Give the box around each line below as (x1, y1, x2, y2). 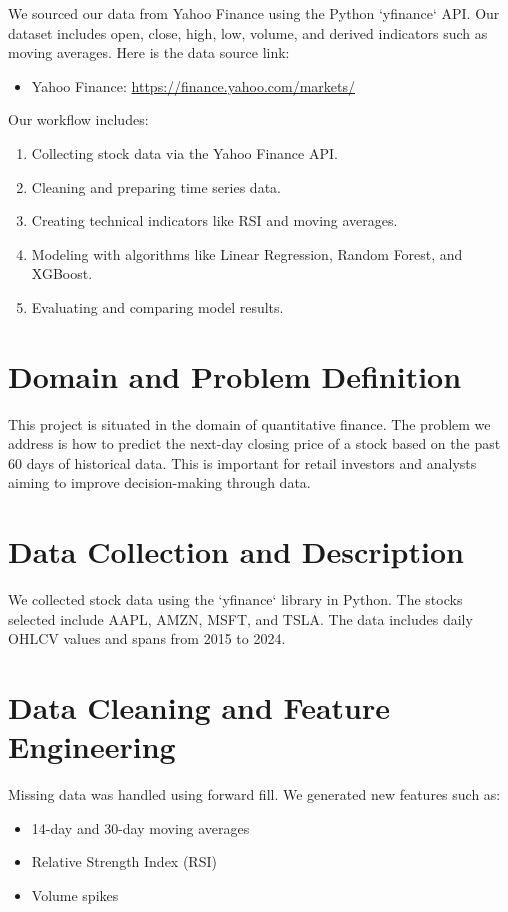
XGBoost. (31, 263, 93, 284)
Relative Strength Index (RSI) (31, 851, 217, 872)
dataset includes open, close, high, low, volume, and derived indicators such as (8, 22, 488, 43)
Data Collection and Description (8, 531, 464, 572)
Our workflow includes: (8, 109, 149, 130)
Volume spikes (31, 885, 119, 906)
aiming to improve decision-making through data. (8, 472, 311, 493)
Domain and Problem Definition (8, 355, 462, 396)
